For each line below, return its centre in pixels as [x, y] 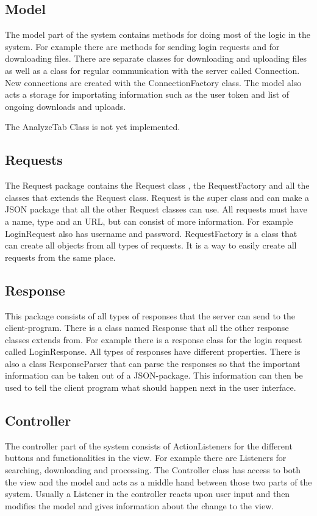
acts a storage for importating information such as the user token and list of [147, 94]
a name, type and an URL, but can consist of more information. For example [149, 221]
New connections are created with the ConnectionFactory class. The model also [153, 82]
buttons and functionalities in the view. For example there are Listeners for [146, 458]
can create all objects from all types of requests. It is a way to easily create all [151, 245]
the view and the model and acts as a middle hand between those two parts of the [158, 481]
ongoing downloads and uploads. [66, 106]
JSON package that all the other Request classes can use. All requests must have [156, 209]
